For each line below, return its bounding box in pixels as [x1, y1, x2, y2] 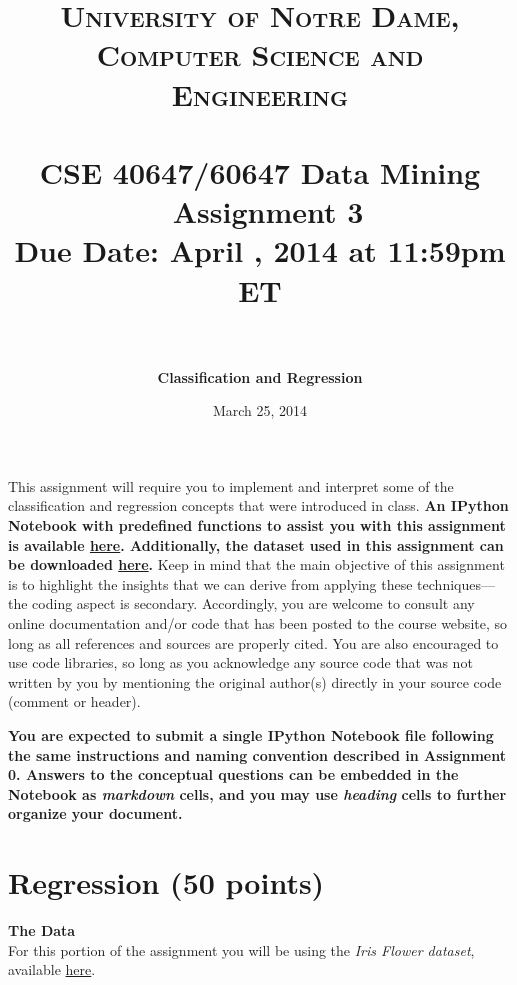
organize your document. [8, 803, 183, 824]
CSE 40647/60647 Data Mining [39, 151, 481, 192]
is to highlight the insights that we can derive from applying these [8, 573, 413, 594]
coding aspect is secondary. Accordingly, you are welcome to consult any [32, 593, 475, 614]
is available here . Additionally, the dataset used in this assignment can [8, 534, 504, 555]
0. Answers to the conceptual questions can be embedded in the [8, 764, 459, 785]
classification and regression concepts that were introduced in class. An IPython [8, 495, 509, 516]
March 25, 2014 [212, 400, 308, 421]
